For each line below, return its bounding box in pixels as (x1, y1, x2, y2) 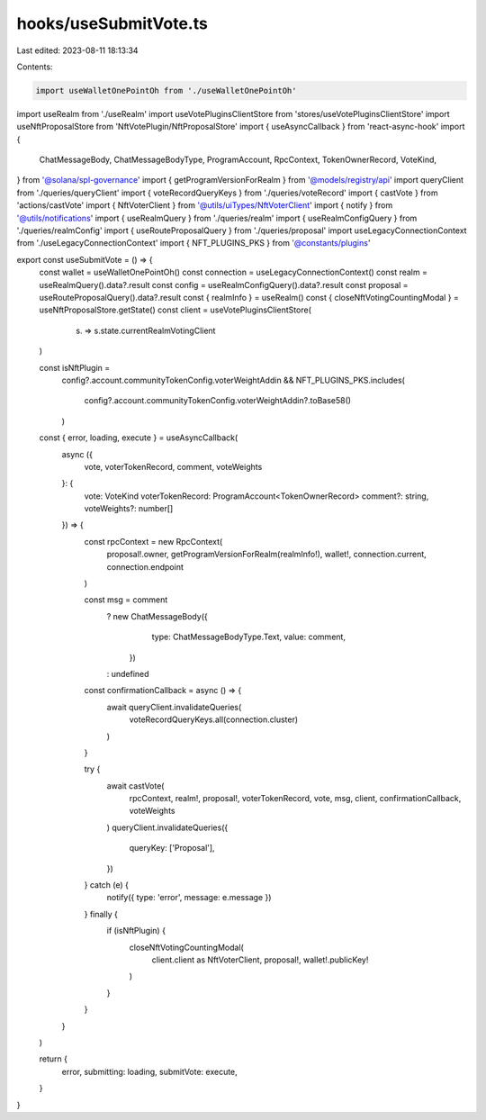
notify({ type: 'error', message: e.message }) (106, 892, 272, 903)
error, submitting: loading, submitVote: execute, (61, 1066, 238, 1077)
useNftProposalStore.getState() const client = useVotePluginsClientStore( (39, 304, 312, 315)
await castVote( (106, 780, 165, 791)
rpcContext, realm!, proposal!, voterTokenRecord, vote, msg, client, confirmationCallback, (129, 793, 462, 804)
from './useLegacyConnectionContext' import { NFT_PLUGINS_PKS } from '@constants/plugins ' (16, 238, 371, 248)
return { (39, 1053, 67, 1064)
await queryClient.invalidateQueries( (106, 701, 242, 712)
